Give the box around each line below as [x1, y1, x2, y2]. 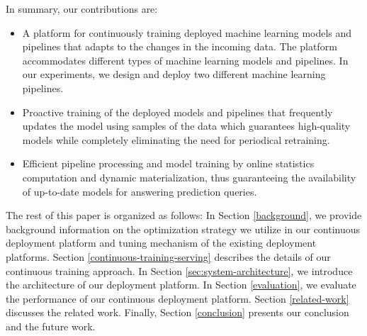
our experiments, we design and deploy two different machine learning [22, 67, 326, 82]
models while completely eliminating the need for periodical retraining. [22, 132, 330, 147]
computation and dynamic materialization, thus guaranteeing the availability [22, 169, 356, 184]
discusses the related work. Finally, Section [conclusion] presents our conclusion [6, 305, 349, 320]
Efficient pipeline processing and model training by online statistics [22, 156, 315, 171]
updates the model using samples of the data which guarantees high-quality [22, 118, 351, 133]
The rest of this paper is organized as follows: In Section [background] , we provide [6, 208, 362, 223]
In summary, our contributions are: [6, 1, 158, 16]
